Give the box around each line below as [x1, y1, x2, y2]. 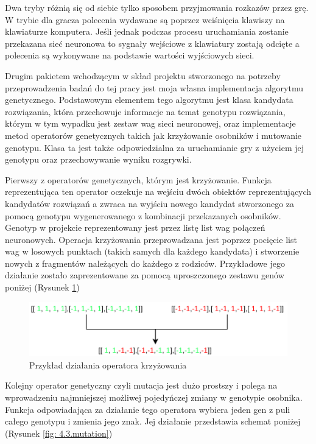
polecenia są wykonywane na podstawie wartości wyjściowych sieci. [5, 49, 255, 62]
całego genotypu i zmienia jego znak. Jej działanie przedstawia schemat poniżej [5, 415, 301, 428]
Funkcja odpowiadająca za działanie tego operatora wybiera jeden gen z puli [5, 403, 290, 415]
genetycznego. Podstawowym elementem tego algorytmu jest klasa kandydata [5, 93, 293, 106]
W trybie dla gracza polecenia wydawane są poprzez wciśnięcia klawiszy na [5, 13, 285, 26]
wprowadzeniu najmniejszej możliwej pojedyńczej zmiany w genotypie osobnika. [5, 390, 303, 403]
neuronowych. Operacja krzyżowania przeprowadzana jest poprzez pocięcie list [5, 233, 297, 245]
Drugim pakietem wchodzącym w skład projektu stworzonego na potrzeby [5, 69, 281, 82]
